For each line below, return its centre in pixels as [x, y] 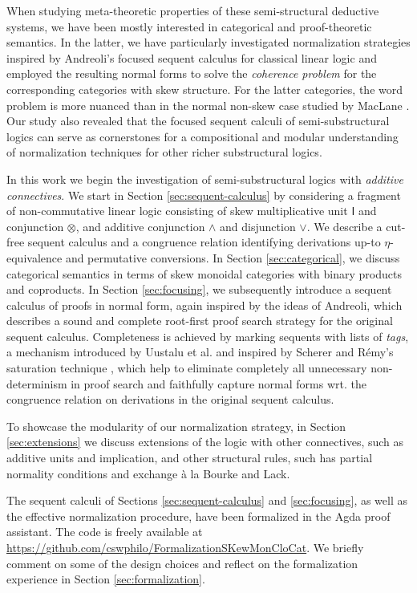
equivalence [34, 257]
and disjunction [258, 226]
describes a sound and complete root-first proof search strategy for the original [200, 321]
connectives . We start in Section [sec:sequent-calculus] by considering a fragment [204, 195]
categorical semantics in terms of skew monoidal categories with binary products [204, 273]
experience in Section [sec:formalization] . [106, 579]
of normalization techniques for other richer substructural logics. [164, 152]
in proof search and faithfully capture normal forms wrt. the [219, 383]
